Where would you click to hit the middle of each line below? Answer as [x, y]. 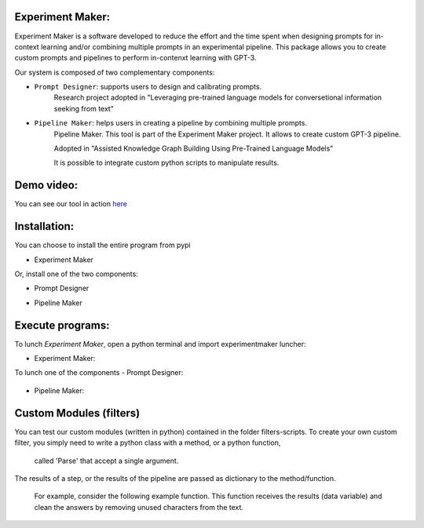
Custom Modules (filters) [77, 413]
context [27, 46]
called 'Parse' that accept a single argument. [106, 461]
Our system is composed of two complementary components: [115, 72]
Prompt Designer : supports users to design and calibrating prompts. [148, 87]
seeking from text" [84, 108]
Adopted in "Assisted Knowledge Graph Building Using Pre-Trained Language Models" [194, 148]
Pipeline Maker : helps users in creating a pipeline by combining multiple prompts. [171, 123]
